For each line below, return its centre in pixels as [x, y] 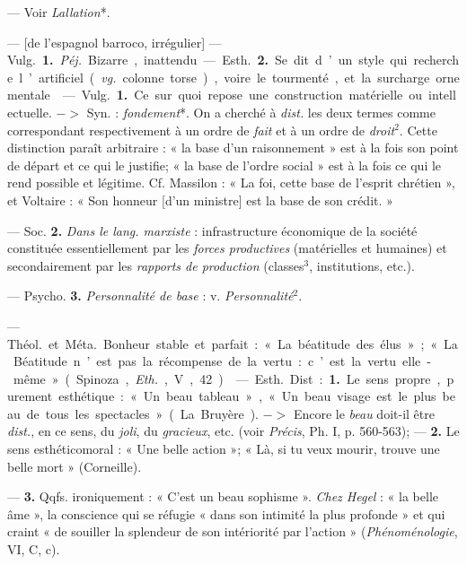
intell [442, 95]
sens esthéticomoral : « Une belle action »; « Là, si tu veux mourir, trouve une [224, 449]
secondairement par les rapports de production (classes [156, 265]
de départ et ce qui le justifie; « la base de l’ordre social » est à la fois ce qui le [225, 165]
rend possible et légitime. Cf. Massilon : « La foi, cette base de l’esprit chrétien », [231, 183]
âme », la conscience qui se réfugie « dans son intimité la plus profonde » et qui [226, 513]
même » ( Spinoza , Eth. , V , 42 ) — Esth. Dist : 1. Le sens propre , [227, 378]
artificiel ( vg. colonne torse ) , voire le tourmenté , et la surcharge [234, 77]
